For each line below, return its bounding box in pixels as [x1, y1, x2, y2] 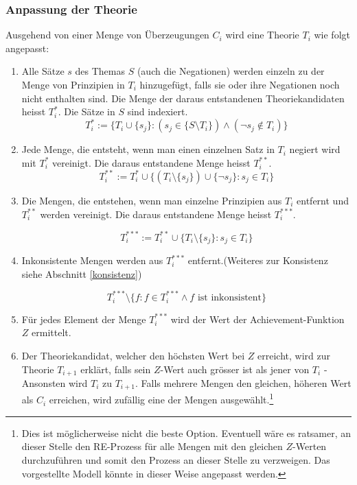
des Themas [75, 64, 126, 78]
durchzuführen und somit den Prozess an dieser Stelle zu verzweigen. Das [21, 452, 330, 466]
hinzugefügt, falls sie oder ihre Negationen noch [139, 78, 340, 91]
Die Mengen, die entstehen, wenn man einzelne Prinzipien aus [21, 193, 282, 207]
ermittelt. [32, 325, 71, 340]
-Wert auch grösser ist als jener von [160, 362, 310, 376]
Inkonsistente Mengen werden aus [21, 253, 163, 268]
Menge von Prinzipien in [21, 78, 125, 91]
